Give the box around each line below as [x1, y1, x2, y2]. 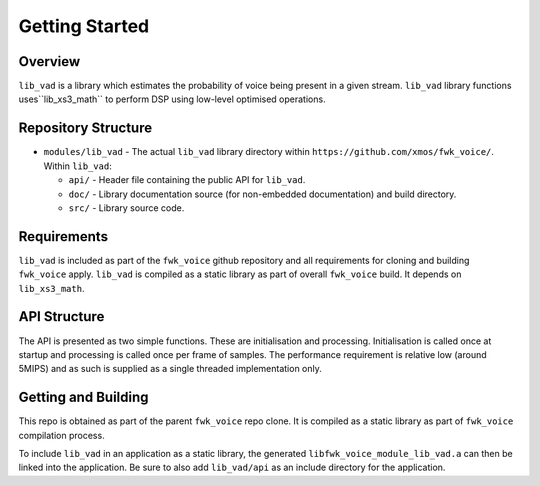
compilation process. [18, 429, 105, 441]
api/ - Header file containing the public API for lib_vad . [68, 174, 306, 186]
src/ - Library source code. [68, 201, 185, 214]
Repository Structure [18, 120, 153, 137]
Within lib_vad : [43, 160, 112, 172]
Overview [18, 53, 81, 70]
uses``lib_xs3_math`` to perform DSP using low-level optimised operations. [18, 93, 326, 105]
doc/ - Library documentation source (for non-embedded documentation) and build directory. [68, 188, 457, 200]
